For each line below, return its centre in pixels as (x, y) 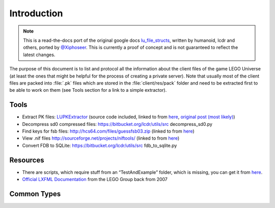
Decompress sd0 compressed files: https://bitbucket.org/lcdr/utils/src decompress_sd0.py (117, 124)
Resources (27, 160)
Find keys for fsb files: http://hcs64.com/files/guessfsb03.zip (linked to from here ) (108, 131)
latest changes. (39, 55)
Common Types (35, 194)
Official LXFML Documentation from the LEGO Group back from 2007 (95, 179)
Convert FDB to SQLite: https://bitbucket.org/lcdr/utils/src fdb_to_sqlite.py (100, 145)
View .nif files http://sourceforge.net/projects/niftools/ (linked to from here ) (101, 138)
